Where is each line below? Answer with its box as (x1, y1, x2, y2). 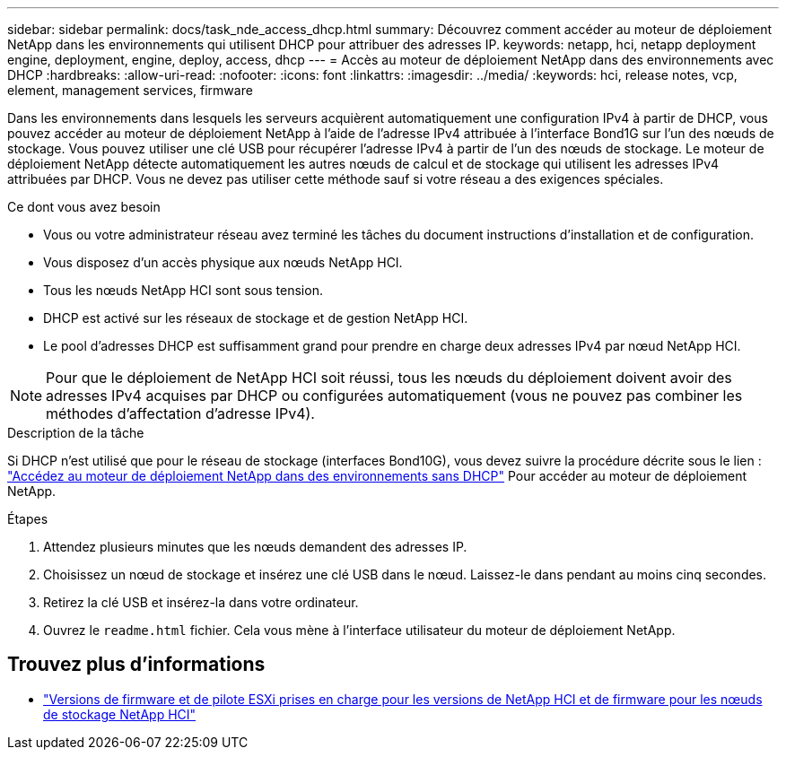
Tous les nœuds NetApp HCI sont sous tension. (43, 283, 323, 298)
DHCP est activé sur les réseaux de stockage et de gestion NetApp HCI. (43, 310, 468, 326)
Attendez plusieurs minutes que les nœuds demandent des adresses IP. (43, 539, 467, 554)
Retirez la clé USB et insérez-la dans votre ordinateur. (43, 595, 359, 610)
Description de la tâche (7, 425, 144, 440)
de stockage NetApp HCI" (43, 706, 196, 722)
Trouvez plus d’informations (7, 653, 266, 676)
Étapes (7, 511, 48, 526)
